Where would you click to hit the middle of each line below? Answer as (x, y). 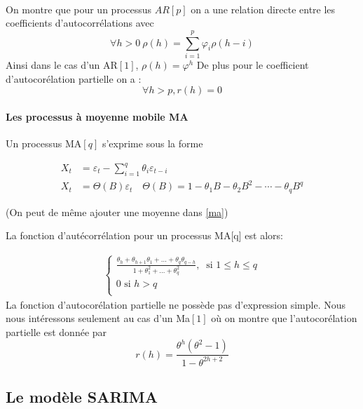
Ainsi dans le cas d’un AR (62, 64)
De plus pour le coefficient (253, 64)
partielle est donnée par (56, 331)
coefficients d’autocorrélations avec (80, 23)
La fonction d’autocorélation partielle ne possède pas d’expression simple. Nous (176, 304)
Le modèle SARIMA (82, 397)
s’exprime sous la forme (152, 143)
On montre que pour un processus (79, 9)
